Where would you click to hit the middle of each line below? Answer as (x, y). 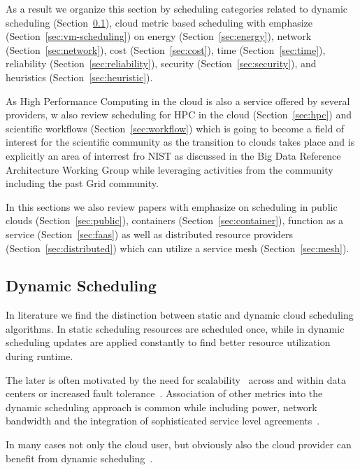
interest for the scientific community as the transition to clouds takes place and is (180, 142)
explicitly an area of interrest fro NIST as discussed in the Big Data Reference (173, 155)
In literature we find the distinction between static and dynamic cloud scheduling (180, 315)
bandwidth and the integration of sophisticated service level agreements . (163, 421)
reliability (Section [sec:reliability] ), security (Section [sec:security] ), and (161, 63)
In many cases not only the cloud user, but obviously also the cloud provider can (179, 444)
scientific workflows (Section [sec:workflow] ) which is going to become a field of (175, 128)
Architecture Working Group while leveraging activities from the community (170, 169)
